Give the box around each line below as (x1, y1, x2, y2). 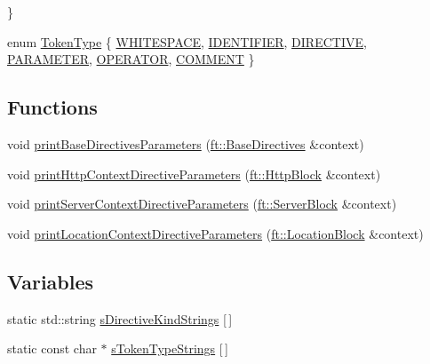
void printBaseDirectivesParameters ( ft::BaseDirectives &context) (7, 134, 364, 153)
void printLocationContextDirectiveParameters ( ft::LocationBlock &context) (7, 224, 424, 242)
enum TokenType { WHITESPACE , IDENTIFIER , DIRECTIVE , (7, 32, 367, 51)
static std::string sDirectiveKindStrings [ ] (7, 309, 233, 328)
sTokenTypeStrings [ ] (111, 339, 228, 358)
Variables (7, 267, 94, 295)
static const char (7, 339, 97, 358)
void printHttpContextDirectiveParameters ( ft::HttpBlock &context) (7, 164, 381, 183)
